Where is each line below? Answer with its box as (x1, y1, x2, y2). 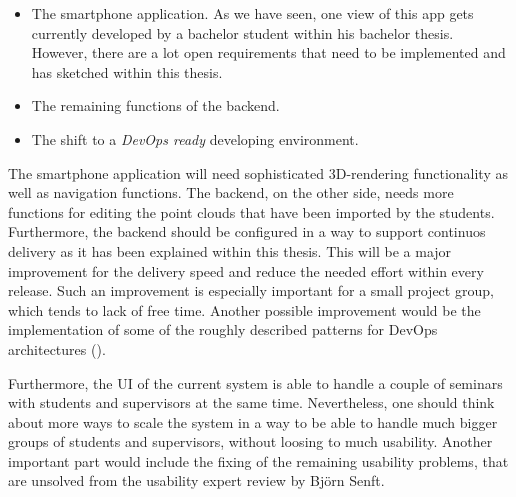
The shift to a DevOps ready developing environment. (31, 128, 359, 149)
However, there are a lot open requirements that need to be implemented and (31, 42, 506, 63)
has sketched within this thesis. (31, 61, 223, 82)
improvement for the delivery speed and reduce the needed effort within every (8, 260, 484, 281)
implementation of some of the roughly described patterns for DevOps (8, 319, 438, 340)
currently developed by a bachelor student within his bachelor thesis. (31, 22, 454, 43)
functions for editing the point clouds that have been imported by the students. (8, 201, 495, 222)
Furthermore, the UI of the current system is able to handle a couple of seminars (8, 372, 503, 393)
